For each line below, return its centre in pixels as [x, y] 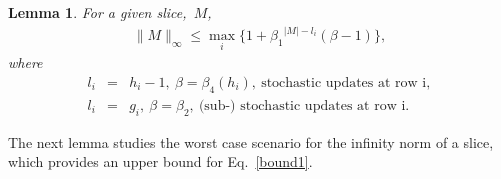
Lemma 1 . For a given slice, [97, 12]
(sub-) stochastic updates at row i [302, 105]
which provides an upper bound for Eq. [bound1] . [160, 161]
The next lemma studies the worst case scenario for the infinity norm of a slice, [251, 141]
